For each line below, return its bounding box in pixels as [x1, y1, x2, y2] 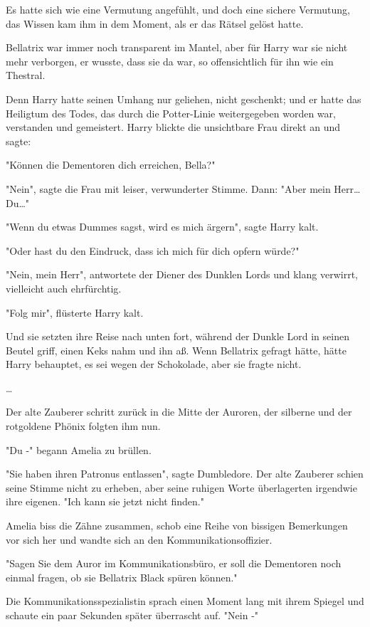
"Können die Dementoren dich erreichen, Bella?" [6, 157, 216, 172]
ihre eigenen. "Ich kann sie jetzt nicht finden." [6, 494, 204, 509]
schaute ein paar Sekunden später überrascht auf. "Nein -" [6, 608, 259, 622]
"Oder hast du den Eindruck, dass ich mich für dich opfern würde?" [6, 243, 300, 258]
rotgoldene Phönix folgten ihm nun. [6, 418, 161, 433]
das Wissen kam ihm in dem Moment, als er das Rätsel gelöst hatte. [6, 16, 304, 31]
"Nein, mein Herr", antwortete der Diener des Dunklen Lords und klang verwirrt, [6, 267, 358, 282]
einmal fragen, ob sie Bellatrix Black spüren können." [6, 569, 238, 584]
